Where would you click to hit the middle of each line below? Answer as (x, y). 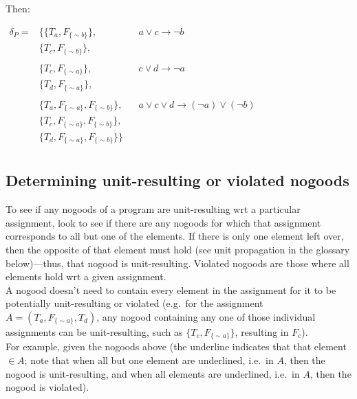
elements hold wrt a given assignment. (86, 276)
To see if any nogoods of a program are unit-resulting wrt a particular (153, 209)
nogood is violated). (47, 387)
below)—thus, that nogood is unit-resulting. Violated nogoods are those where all (177, 263)
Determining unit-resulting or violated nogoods (177, 180)
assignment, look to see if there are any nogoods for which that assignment (163, 222)
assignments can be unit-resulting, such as (94, 332)
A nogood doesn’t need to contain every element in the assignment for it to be (171, 289)
